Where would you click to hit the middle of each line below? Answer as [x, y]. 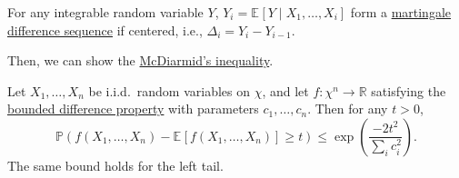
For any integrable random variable [105, 12]
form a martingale [401, 12]
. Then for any [348, 109]
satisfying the [409, 90]
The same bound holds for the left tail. [115, 165]
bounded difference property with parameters [133, 109]
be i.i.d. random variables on [169, 90]
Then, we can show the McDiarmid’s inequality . [140, 60]
